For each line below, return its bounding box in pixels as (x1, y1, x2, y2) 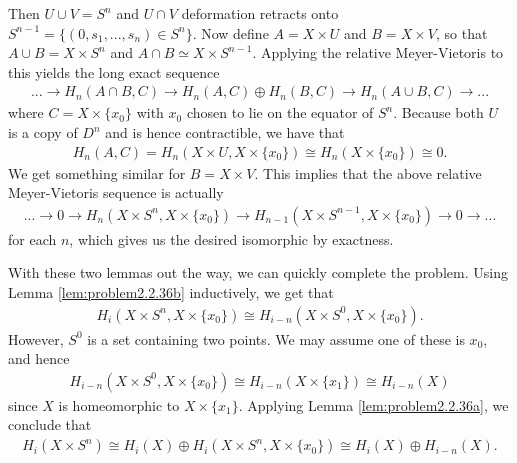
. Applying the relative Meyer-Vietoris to (252, 42, 504, 63)
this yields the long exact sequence (8, 61, 220, 82)
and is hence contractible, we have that (105, 122, 345, 142)
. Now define (192, 22, 269, 43)
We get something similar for (8, 162, 186, 183)
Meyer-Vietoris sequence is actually (8, 182, 224, 203)
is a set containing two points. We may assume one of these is (87, 328, 465, 349)
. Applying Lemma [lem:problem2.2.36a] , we (238, 394, 509, 415)
